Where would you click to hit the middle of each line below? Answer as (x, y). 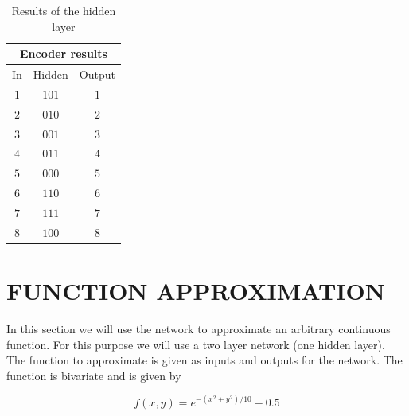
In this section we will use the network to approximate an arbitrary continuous (199, 329)
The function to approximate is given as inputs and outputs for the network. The (204, 360)
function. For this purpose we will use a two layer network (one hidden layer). (196, 344)
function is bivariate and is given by (94, 375)
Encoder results (64, 54)
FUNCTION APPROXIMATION (196, 291)
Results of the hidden (64, 10)
